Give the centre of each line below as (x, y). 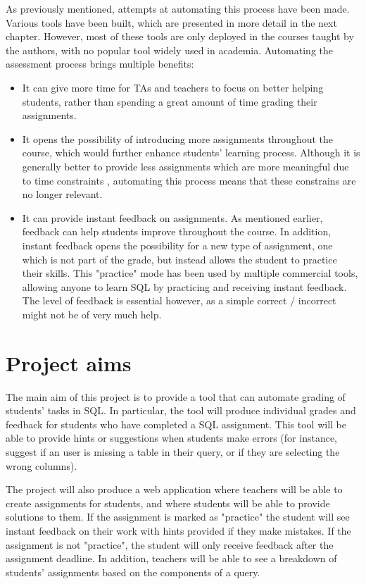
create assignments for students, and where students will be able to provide (168, 503)
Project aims (69, 362)
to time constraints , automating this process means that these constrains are (189, 180)
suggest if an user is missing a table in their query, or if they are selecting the (173, 451)
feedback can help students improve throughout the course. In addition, (177, 231)
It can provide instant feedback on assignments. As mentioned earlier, (172, 217)
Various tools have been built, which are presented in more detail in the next (171, 22)
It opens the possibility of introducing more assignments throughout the (178, 138)
